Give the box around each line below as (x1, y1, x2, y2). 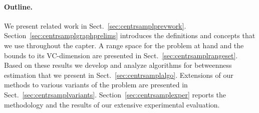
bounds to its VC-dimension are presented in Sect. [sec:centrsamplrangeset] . (4, 50, 238, 60)
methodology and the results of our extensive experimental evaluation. (4, 99, 220, 109)
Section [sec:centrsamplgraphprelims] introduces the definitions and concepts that (4, 30, 255, 41)
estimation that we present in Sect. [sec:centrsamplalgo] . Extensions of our (4, 69, 233, 80)
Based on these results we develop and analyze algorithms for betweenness (4, 60, 232, 70)
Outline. (4, 1, 33, 12)
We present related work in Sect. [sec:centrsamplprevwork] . (4, 20, 186, 31)
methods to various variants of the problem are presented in (4, 79, 188, 90)
